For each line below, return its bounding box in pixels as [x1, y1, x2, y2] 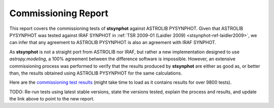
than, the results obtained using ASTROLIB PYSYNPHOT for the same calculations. [9, 70, 182, 76]
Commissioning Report [9, 8, 109, 19]
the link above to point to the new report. [9, 96, 95, 102]
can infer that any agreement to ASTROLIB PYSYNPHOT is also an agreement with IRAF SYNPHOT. [9, 40, 217, 46]
